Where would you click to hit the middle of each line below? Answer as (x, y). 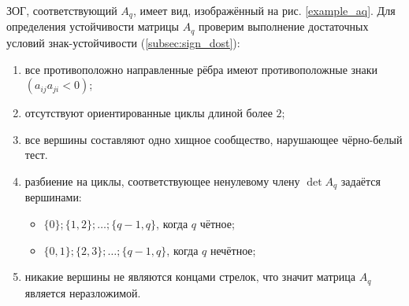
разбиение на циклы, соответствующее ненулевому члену (162, 181)
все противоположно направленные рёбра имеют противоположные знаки (201, 69)
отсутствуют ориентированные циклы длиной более (149, 113)
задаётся (361, 181)
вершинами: (53, 197)
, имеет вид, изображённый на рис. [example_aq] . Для (264, 10)
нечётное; (233, 250)
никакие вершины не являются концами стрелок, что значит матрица (190, 277)
